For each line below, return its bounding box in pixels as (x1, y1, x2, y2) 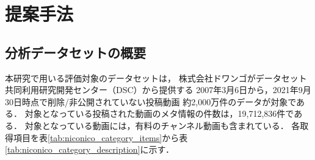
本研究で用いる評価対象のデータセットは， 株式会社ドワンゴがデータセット (5, 71, 307, 84)
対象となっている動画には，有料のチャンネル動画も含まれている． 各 (24, 119, 300, 131)
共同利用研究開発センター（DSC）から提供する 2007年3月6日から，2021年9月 (5, 83, 311, 96)
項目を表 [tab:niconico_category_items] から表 (13, 131, 188, 144)
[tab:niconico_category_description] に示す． (5, 143, 174, 156)
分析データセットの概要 (5, 43, 146, 61)
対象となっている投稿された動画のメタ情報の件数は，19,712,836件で (24, 107, 294, 120)
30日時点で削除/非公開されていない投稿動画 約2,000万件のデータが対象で (5, 95, 296, 108)
